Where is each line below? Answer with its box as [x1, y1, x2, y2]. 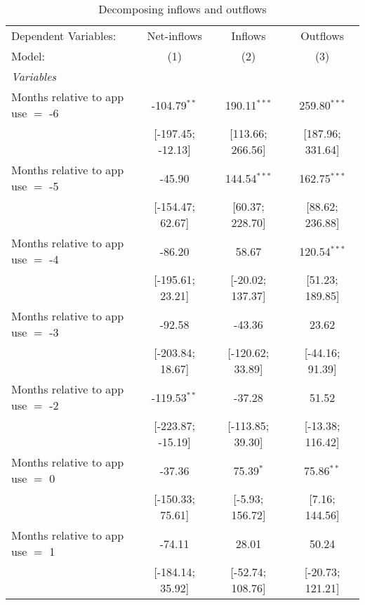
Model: [11, 48, 46, 64]
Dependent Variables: [11, 27, 117, 44]
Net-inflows [147, 27, 202, 44]
